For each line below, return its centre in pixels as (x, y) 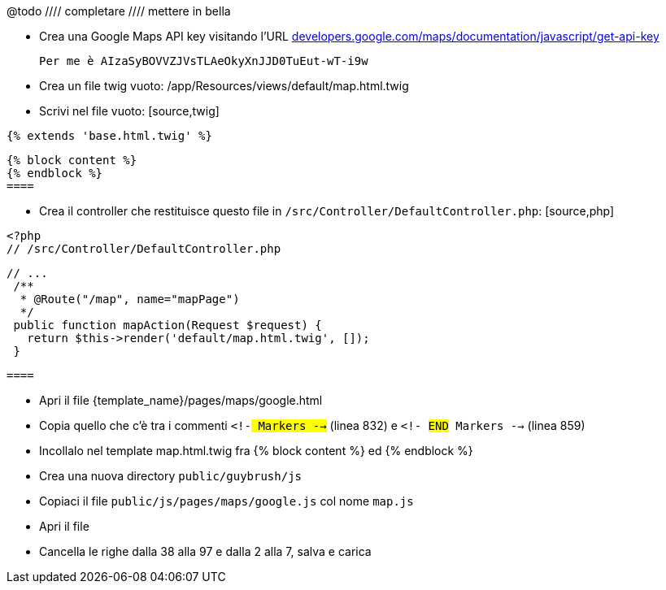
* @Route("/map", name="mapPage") (130, 299)
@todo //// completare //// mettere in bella (119, 11)
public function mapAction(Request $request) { (168, 325)
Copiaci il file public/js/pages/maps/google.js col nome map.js (226, 501)
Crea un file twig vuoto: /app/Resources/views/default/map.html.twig (224, 86)
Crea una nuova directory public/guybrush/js (170, 476)
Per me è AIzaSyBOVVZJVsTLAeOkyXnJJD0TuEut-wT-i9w (204, 61)
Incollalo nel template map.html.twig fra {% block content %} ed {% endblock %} (256, 451)
